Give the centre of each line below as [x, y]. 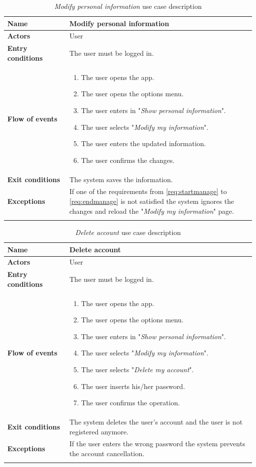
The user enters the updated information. [144, 143]
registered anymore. [99, 431]
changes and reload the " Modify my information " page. [152, 211]
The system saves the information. [121, 179]
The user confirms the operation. [130, 403]
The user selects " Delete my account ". [137, 369]
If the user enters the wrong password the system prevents [157, 444]
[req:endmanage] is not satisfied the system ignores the [152, 201]
